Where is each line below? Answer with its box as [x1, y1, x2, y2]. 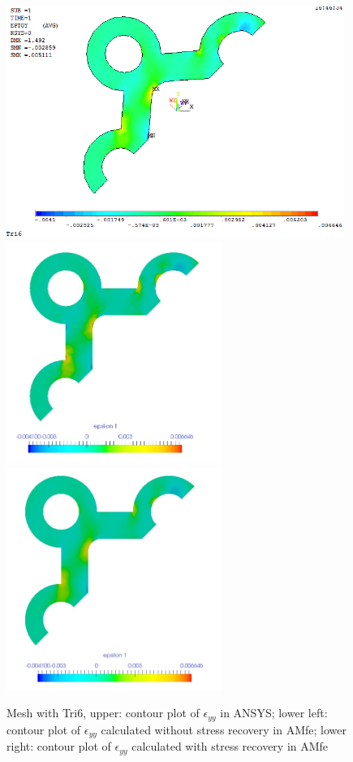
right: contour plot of [6, 738, 111, 755]
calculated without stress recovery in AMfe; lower [101, 721, 347, 738]
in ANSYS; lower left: [220, 704, 328, 721]
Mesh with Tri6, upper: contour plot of [6, 704, 200, 721]
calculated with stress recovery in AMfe [131, 738, 329, 755]
